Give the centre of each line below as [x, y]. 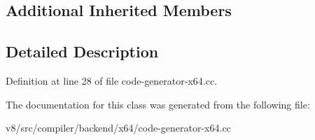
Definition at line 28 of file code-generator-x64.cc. [112, 80]
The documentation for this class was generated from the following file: [158, 104]
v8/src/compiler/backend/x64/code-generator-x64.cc [118, 128]
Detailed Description [82, 51]
